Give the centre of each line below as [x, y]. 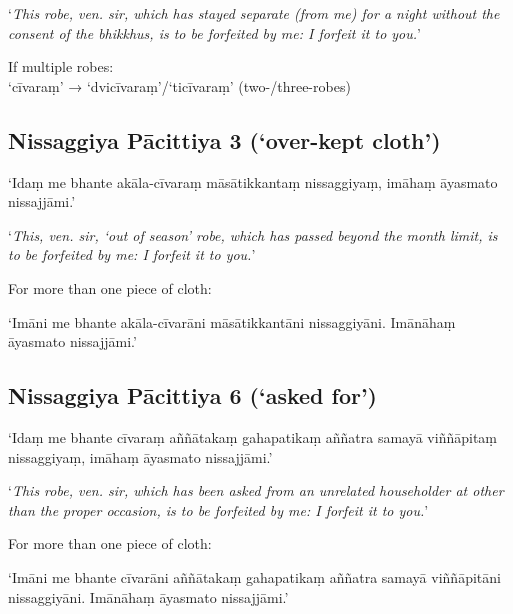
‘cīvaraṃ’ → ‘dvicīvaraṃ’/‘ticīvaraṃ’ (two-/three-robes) [179, 85]
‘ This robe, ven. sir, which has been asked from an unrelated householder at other [256, 490]
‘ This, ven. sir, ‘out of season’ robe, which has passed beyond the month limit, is [253, 234]
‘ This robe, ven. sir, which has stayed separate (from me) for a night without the [254, 13]
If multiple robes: [61, 66]
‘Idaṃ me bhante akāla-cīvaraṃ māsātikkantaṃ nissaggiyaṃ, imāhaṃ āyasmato [253, 181]
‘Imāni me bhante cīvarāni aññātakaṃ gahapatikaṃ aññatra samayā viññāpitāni [254, 576]
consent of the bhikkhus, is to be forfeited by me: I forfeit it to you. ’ [214, 32]
